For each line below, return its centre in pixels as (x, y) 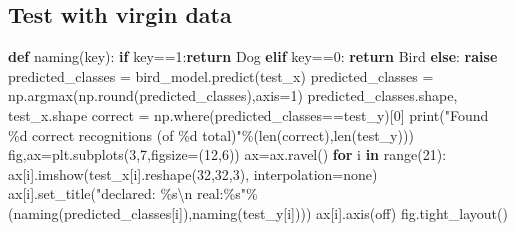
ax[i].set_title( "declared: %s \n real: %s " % (133, 193)
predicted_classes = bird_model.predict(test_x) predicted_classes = (221, 75)
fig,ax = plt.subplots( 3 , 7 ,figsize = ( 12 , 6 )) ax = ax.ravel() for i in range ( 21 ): (227, 154)
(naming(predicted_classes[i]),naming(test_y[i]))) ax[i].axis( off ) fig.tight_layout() (258, 212)
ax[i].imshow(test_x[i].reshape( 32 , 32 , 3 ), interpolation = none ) (193, 173)
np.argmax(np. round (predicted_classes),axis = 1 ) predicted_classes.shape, (233, 95)
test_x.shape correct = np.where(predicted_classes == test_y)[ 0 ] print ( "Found (248, 114)
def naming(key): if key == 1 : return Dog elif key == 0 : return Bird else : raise (253, 56)
